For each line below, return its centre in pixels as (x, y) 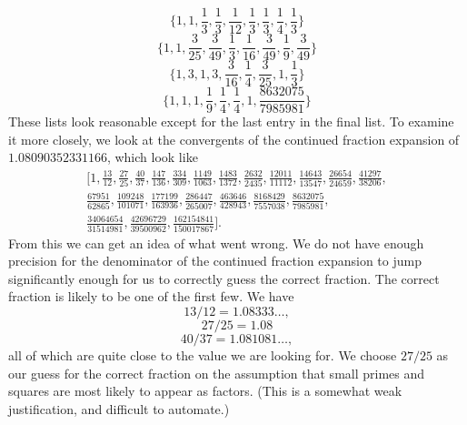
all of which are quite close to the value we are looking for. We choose (203, 354)
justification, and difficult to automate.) (119, 408)
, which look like (152, 157)
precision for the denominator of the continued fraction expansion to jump (215, 261)
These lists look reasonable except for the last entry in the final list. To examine (231, 121)
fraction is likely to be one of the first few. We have (151, 296)
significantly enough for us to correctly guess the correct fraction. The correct (224, 278)
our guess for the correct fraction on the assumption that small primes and (217, 373)
